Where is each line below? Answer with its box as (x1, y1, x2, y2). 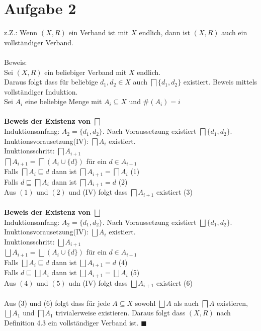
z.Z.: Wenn (4, 27, 38, 38)
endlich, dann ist (139, 27, 191, 38)
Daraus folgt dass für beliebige (4, 76, 98, 87)
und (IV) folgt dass (68, 187, 128, 197)
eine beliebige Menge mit (25, 96, 102, 107)
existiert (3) (156, 187, 193, 197)
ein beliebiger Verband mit (44, 66, 127, 77)
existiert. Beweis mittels (183, 76, 257, 87)
